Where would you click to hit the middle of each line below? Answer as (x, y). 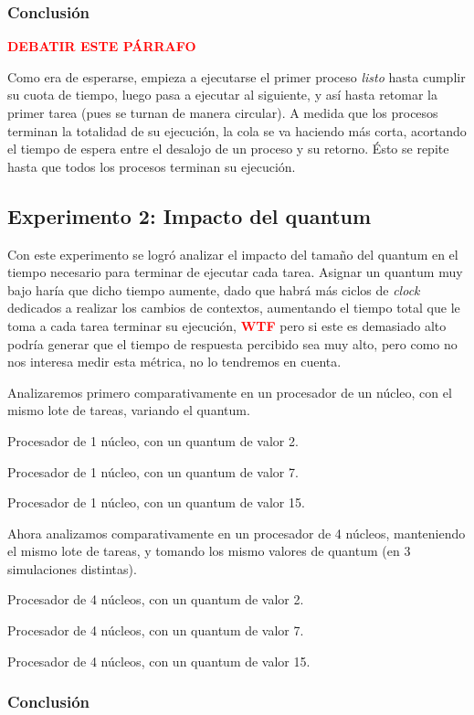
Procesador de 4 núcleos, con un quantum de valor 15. (159, 661)
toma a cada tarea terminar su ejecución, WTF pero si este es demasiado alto (227, 325)
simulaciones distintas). (72, 568)
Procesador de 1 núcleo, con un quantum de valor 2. (153, 440)
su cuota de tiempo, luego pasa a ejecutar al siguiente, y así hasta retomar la (223, 95)
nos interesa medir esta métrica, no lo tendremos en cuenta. (174, 362)
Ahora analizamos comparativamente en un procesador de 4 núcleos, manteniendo (237, 533)
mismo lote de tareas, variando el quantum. (129, 410)
